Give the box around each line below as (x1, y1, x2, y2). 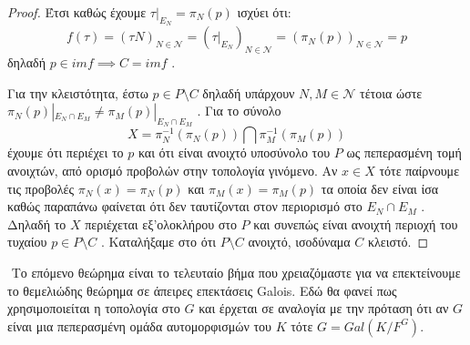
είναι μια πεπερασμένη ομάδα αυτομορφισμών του (7, 316, 271, 335)
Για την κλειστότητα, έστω (7, 83, 148, 102)
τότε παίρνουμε (379, 160, 460, 179)
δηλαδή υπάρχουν (202, 83, 295, 102)
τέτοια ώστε (360, 83, 423, 102)
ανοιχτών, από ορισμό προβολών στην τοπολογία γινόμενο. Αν (7, 160, 338, 179)
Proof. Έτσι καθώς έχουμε (7, 3, 147, 21)
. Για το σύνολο (197, 101, 281, 120)
